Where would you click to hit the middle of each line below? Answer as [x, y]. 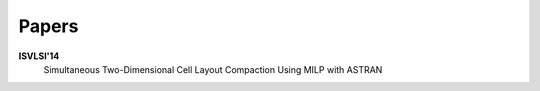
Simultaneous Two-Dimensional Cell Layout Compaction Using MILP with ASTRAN [213, 69]
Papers [48, 26]
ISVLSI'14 [39, 56]
